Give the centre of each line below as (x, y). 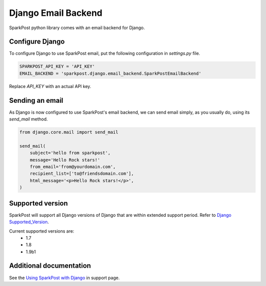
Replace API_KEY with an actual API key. (50, 86)
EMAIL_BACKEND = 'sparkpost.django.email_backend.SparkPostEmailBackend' (110, 73)
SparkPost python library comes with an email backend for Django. (77, 28)
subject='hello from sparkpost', (70, 153)
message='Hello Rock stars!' (65, 160)
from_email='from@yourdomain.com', (73, 167)
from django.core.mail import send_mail (69, 132)
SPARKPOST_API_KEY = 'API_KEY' (57, 66)
